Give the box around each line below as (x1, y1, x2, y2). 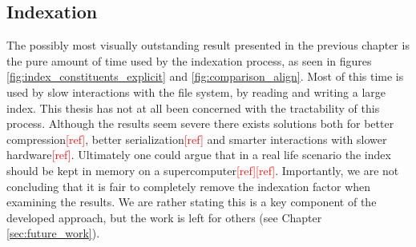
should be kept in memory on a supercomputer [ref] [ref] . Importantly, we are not (6, 161, 399, 178)
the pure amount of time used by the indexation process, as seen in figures (6, 52, 372, 69)
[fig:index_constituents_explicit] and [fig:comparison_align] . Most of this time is (6, 68, 404, 85)
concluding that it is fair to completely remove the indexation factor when (6, 177, 371, 194)
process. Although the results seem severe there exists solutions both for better (6, 115, 394, 132)
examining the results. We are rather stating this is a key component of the (6, 193, 377, 210)
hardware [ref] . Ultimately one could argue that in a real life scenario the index (6, 146, 391, 163)
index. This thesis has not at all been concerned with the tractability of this (6, 99, 380, 116)
